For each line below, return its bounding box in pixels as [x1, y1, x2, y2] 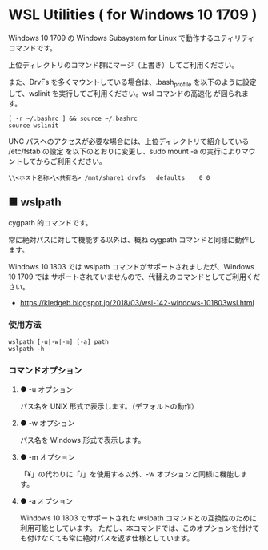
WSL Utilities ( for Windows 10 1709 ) [8, 6, 258, 24]
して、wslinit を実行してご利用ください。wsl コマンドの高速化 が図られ [8, 88, 242, 98]
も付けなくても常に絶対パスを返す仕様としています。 [19, 533, 194, 543]
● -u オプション [19, 385, 74, 394]
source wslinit [8, 122, 59, 130]
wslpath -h [8, 345, 45, 353]
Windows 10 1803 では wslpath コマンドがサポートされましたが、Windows [8, 261, 254, 271]
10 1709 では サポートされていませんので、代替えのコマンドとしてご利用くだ [8, 272, 261, 281]
